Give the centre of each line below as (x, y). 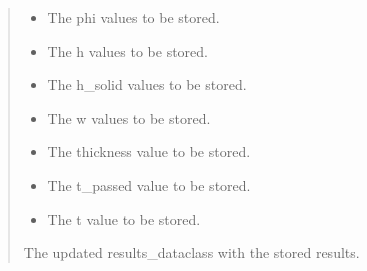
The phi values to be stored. (133, 17)
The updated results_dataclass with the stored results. (191, 252)
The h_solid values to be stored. (147, 84)
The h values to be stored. (127, 50)
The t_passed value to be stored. (149, 184)
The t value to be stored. (124, 218)
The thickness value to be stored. (149, 151)
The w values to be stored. (129, 117)
